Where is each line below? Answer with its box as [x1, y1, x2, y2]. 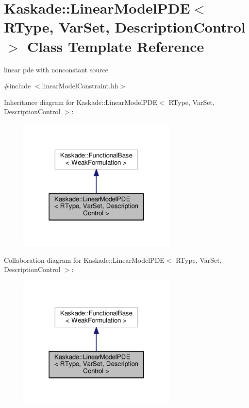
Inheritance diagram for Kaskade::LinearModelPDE [4, 97, 158, 107]
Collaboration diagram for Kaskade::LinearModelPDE [4, 255, 165, 265]
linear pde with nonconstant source [4, 64, 108, 74]
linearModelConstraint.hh [42, 81, 118, 91]
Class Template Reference [27, 36, 204, 56]
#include [4, 81, 31, 91]
